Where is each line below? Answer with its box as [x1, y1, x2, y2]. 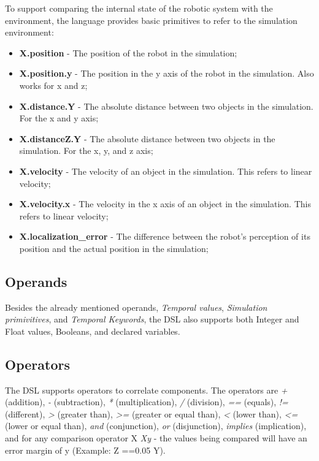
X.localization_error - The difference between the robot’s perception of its [19, 230, 310, 243]
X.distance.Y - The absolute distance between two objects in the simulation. [19, 99, 313, 112]
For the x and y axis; [19, 112, 99, 124]
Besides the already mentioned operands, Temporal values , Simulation [5, 300, 267, 313]
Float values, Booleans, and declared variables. [5, 324, 180, 337]
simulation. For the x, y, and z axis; [19, 144, 153, 157]
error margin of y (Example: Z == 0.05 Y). [5, 443, 166, 456]
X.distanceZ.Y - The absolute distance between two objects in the [19, 132, 275, 145]
